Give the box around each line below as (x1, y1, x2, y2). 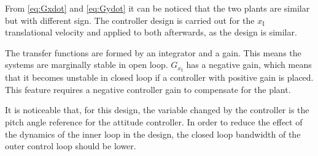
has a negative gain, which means (186, 58, 312, 71)
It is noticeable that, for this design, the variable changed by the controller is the (5, 103, 309, 116)
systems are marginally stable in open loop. (5, 58, 168, 71)
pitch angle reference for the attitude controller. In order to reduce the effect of (5, 116, 303, 128)
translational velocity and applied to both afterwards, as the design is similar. (5, 26, 297, 39)
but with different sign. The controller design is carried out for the (5, 13, 255, 26)
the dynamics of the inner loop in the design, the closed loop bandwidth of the (5, 127, 301, 140)
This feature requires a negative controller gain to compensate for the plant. (5, 83, 291, 95)
